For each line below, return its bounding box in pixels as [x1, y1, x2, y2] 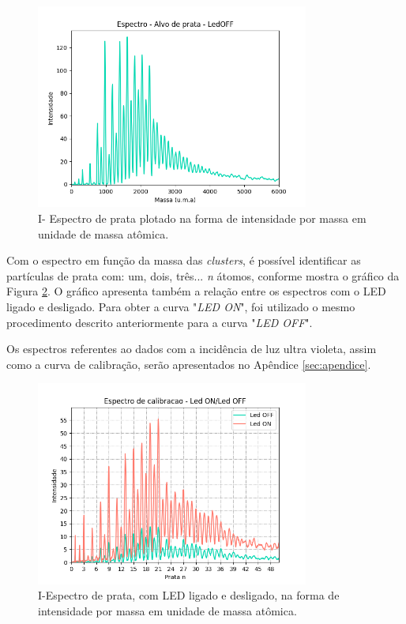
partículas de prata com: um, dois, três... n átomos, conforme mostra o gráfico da [6, 267, 400, 284]
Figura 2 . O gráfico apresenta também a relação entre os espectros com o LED [6, 283, 386, 299]
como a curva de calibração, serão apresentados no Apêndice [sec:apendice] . [6, 355, 371, 372]
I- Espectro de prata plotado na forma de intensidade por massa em [38, 209, 367, 226]
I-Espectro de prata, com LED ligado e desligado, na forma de [38, 587, 340, 603]
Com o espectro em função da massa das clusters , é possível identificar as [6, 252, 361, 269]
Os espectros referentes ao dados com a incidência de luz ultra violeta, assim [6, 340, 377, 357]
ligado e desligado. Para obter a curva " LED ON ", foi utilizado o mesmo [6, 298, 355, 314]
